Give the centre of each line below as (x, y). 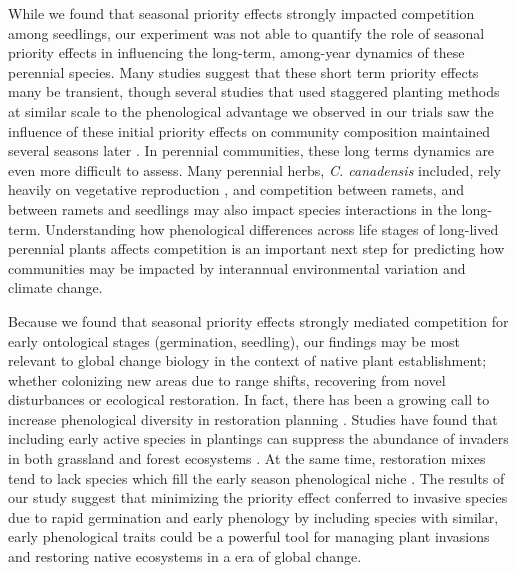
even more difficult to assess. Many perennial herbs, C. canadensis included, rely (254, 169)
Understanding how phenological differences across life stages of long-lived (272, 228)
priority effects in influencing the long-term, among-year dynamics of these (236, 52)
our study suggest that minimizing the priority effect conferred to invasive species (258, 497)
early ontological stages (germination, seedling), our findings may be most (234, 340)
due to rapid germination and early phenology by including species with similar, (253, 516)
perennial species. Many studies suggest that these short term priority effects (243, 71)
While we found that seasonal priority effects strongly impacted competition (241, 13)
